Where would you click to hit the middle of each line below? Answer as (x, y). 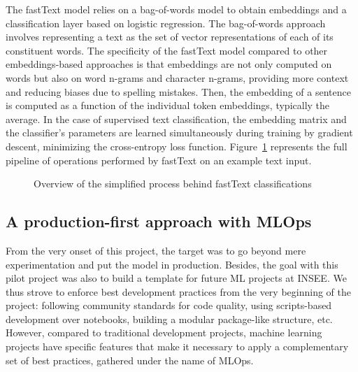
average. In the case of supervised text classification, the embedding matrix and (176, 119)
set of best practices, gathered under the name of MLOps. (130, 360)
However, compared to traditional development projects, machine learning (164, 332)
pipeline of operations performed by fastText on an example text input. (159, 160)
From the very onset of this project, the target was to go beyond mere (156, 250)
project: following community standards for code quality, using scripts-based (169, 305)
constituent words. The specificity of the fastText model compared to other (167, 50)
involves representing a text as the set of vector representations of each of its (170, 37)
